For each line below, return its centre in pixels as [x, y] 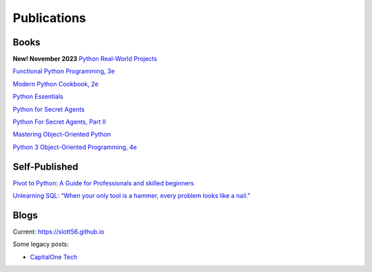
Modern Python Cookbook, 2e [56, 84]
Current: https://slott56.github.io [59, 231]
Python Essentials [38, 97]
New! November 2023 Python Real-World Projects [85, 59]
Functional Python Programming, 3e [64, 71]
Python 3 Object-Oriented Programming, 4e [75, 147]
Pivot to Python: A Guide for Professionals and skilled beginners [103, 183]
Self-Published [45, 167]
